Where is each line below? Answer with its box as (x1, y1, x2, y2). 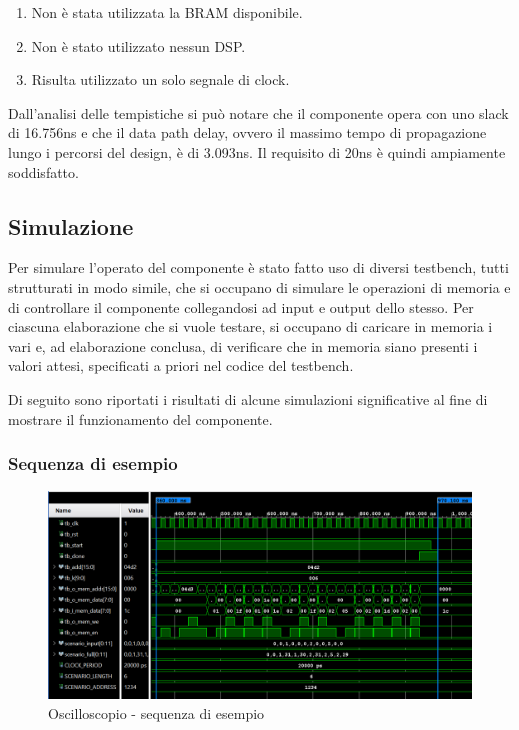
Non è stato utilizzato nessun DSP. (31, 35, 246, 56)
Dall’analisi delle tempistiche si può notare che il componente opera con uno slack (8, 102, 509, 123)
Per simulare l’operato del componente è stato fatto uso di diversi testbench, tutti (8, 257, 509, 278)
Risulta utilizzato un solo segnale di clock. (31, 69, 290, 90)
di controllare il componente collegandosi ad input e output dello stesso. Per (8, 296, 474, 317)
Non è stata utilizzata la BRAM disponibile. (31, 2, 303, 22)
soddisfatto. (8, 161, 79, 182)
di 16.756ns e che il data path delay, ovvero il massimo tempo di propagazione (8, 122, 487, 143)
